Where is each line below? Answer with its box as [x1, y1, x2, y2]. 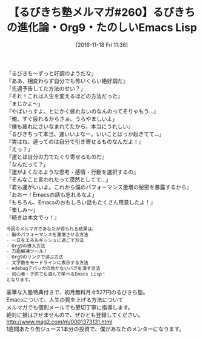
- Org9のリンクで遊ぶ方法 [6, 254, 64, 260]
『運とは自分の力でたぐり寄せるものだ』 [6, 153, 107, 160]
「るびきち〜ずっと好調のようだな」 [6, 69, 97, 76]
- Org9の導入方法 [6, 243, 45, 249]
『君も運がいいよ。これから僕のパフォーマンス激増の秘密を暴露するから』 [6, 183, 192, 191]
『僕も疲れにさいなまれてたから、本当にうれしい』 [6, 123, 134, 130]
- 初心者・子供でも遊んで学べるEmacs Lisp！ [6, 271, 107, 277]
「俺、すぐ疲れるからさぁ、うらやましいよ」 [6, 115, 118, 122]
